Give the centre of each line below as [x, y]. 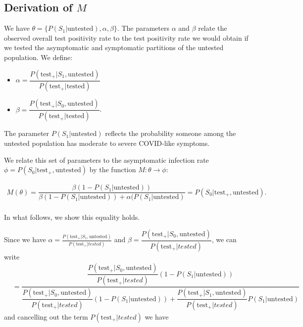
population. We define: [38, 57]
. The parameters [143, 28]
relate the [213, 28]
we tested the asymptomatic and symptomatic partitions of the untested [114, 47]
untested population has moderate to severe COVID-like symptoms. [107, 143]
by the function [113, 169]
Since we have [25, 239]
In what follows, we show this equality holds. [72, 217]
